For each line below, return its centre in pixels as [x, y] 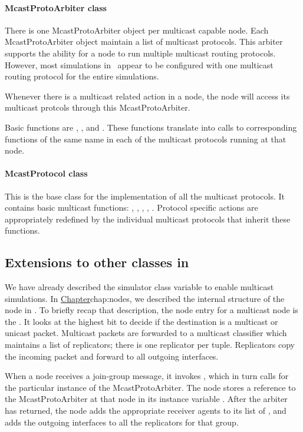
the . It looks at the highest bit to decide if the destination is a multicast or [141, 321]
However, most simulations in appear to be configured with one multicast [139, 64]
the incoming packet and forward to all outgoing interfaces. [112, 356]
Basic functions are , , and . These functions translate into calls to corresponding [151, 127]
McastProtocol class [46, 173]
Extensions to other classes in [97, 262]
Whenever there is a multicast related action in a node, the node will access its [147, 96]
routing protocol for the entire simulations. [82, 76]
